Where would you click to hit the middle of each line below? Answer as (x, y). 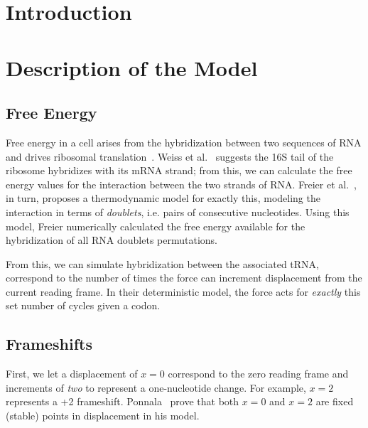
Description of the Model (132, 67)
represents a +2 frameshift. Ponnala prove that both (123, 401)
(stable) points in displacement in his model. (103, 416)
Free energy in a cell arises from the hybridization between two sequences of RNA (184, 142)
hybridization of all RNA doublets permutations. (112, 240)
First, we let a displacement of (72, 374)
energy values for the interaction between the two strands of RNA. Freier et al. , (181, 184)
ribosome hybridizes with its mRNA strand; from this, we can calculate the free (179, 170)
